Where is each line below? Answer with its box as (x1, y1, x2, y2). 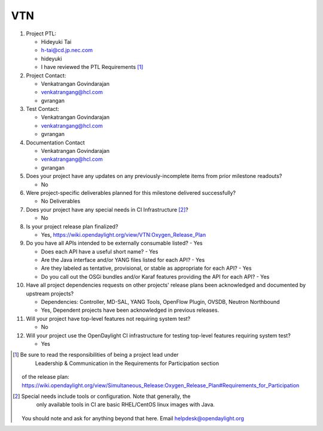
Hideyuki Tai (41, 38, 72, 45)
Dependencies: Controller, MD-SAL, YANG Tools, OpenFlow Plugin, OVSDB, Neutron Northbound (41, 299, 281, 306)
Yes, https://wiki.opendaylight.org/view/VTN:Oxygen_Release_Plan (41, 231, 206, 238)
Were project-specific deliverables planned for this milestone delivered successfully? (26, 189, 236, 196)
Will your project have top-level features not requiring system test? (26, 315, 191, 322)
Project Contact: (26, 72, 66, 79)
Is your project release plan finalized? (26, 222, 118, 230)
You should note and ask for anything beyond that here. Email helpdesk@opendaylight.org (22, 414, 245, 422)
